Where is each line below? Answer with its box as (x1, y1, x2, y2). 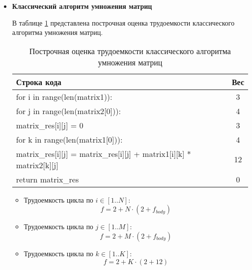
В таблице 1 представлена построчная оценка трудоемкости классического (12, 17, 235, 28)
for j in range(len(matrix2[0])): (16, 105, 121, 117)
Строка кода (16, 76, 61, 88)
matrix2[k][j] (16, 159, 58, 171)
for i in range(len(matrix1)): (16, 90, 112, 102)
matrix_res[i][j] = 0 (16, 119, 84, 131)
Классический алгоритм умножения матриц (12, 1, 152, 11)
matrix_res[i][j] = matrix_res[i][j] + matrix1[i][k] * (16, 148, 191, 159)
